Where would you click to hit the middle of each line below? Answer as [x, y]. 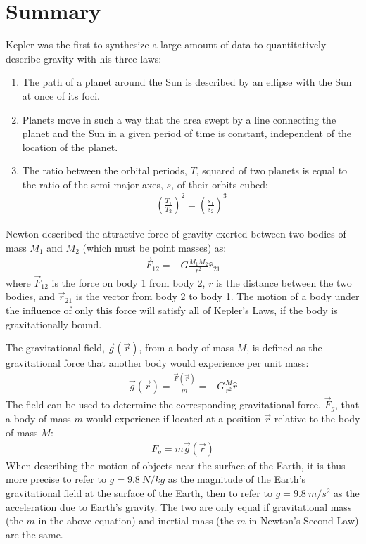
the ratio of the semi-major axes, [93, 184]
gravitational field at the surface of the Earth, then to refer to [139, 493]
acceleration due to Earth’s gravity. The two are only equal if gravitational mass [179, 506]
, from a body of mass [186, 348]
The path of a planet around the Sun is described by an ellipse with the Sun [187, 82]
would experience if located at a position [173, 419]
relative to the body [317, 419]
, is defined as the [284, 348]
